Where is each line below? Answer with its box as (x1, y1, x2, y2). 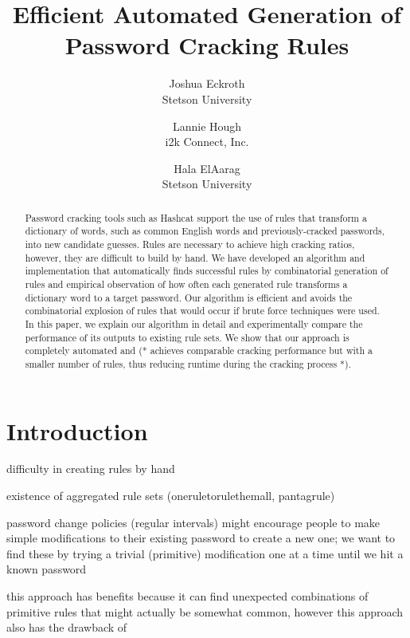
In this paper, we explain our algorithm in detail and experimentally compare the (25, 317, 363, 330)
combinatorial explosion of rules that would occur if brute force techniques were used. (25, 304, 380, 317)
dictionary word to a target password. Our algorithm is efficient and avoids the (25, 290, 353, 304)
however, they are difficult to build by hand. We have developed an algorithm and (25, 250, 365, 264)
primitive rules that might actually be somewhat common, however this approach (6, 603, 404, 620)
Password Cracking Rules (64, 29, 349, 61)
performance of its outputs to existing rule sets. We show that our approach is (25, 330, 349, 344)
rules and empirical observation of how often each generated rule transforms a (25, 277, 348, 290)
